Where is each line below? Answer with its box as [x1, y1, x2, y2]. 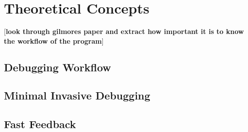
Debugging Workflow [4, 59, 111, 74]
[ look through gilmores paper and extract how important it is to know [4, 26, 244, 36]
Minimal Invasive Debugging [4, 88, 150, 103]
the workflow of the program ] [4, 35, 104, 46]
